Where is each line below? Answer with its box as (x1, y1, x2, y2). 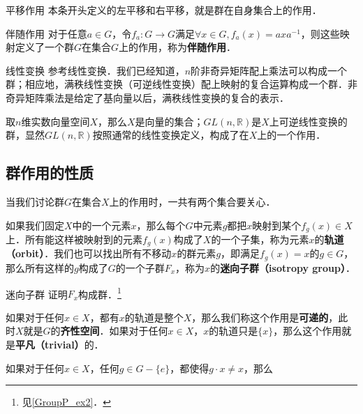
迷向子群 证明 (6, 286, 68, 301)
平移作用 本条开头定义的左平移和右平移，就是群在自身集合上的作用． (6, 3, 322, 17)
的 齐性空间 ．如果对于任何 (50, 323, 168, 338)
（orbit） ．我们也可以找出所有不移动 (6, 246, 172, 261)
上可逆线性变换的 (269, 114, 348, 128)
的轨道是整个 (124, 309, 184, 324)
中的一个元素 (72, 217, 131, 232)
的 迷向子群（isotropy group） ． (210, 260, 355, 275)
